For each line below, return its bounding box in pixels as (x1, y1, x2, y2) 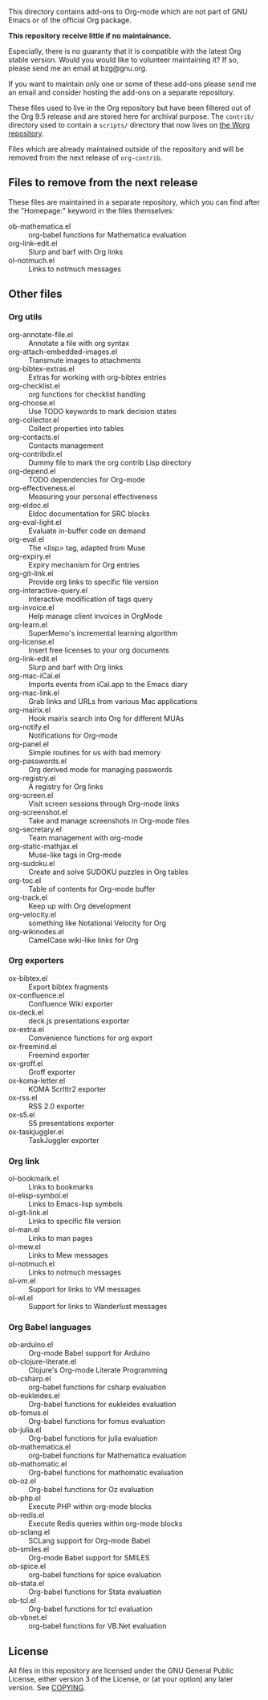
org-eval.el (8, 534, 44, 544)
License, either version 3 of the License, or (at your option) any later (8, 1674, 233, 1684)
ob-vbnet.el (8, 1613, 47, 1622)
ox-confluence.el (8, 990, 65, 1000)
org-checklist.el (8, 380, 60, 390)
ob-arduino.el (8, 1340, 54, 1349)
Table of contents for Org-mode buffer (28, 884, 156, 893)
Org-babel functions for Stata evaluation (28, 1587, 162, 1596)
